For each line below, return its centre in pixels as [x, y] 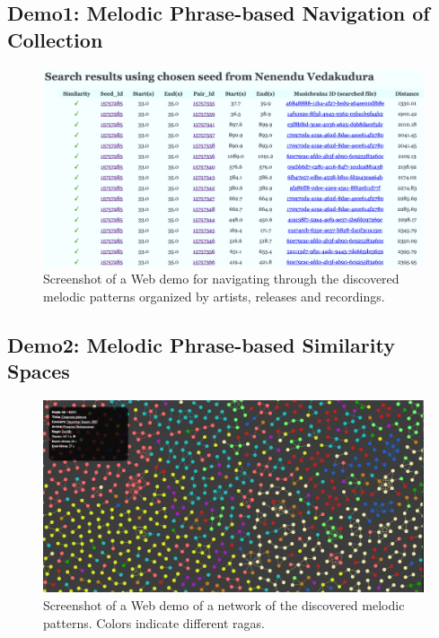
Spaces [39, 371]
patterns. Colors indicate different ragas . [154, 622]
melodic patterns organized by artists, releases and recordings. [214, 297]
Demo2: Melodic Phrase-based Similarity [201, 345]
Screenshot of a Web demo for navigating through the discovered [221, 279]
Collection [55, 39]
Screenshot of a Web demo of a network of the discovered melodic [224, 604]
